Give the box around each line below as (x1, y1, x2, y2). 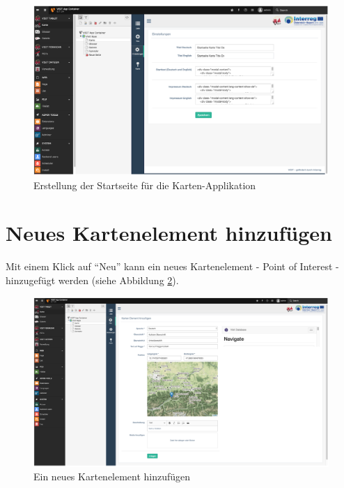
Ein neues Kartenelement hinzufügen (33, 469, 191, 484)
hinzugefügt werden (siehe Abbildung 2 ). (6, 272, 179, 287)
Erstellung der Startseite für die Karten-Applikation (33, 177, 256, 192)
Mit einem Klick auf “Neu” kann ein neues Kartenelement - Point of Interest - (6, 259, 339, 274)
